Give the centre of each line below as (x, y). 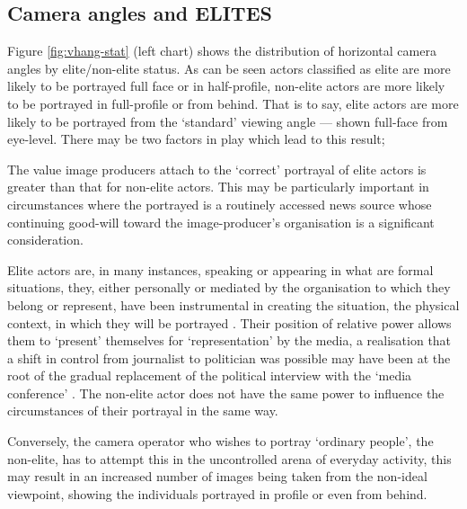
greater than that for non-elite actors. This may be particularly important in (218, 187)
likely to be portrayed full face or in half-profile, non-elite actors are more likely (226, 86)
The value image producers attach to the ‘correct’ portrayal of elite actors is (217, 169)
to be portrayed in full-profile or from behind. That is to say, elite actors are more (233, 103)
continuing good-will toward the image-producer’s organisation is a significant (221, 222)
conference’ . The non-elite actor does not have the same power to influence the (226, 393)
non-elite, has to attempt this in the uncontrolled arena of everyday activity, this (229, 458)
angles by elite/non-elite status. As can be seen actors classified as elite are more (229, 68)
